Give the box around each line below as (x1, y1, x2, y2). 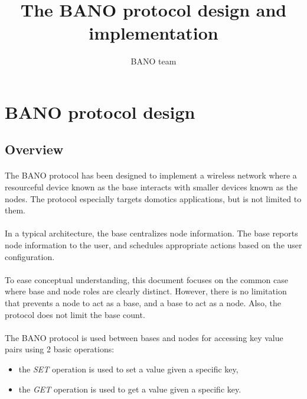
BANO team (130, 55, 177, 67)
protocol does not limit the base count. (5, 308, 145, 320)
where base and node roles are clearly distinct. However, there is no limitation (5, 285, 287, 297)
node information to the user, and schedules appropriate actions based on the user (5, 239, 302, 251)
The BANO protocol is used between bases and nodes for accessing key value (5, 331, 283, 343)
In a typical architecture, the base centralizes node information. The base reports (5, 227, 298, 239)
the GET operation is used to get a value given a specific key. (18, 382, 241, 395)
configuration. (5, 250, 55, 262)
